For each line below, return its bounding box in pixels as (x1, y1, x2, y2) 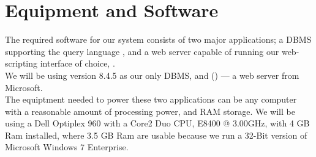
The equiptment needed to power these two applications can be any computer (5, 93, 297, 106)
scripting (5, 57, 38, 70)
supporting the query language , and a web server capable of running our (5, 45, 279, 57)
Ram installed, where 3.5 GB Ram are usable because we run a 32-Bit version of (5, 128, 307, 141)
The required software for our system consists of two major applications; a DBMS (5, 33, 312, 46)
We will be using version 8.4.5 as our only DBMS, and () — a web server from (5, 68, 299, 81)
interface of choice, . (40, 57, 115, 70)
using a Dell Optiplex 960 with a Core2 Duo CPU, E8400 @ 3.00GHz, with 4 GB (5, 117, 310, 130)
